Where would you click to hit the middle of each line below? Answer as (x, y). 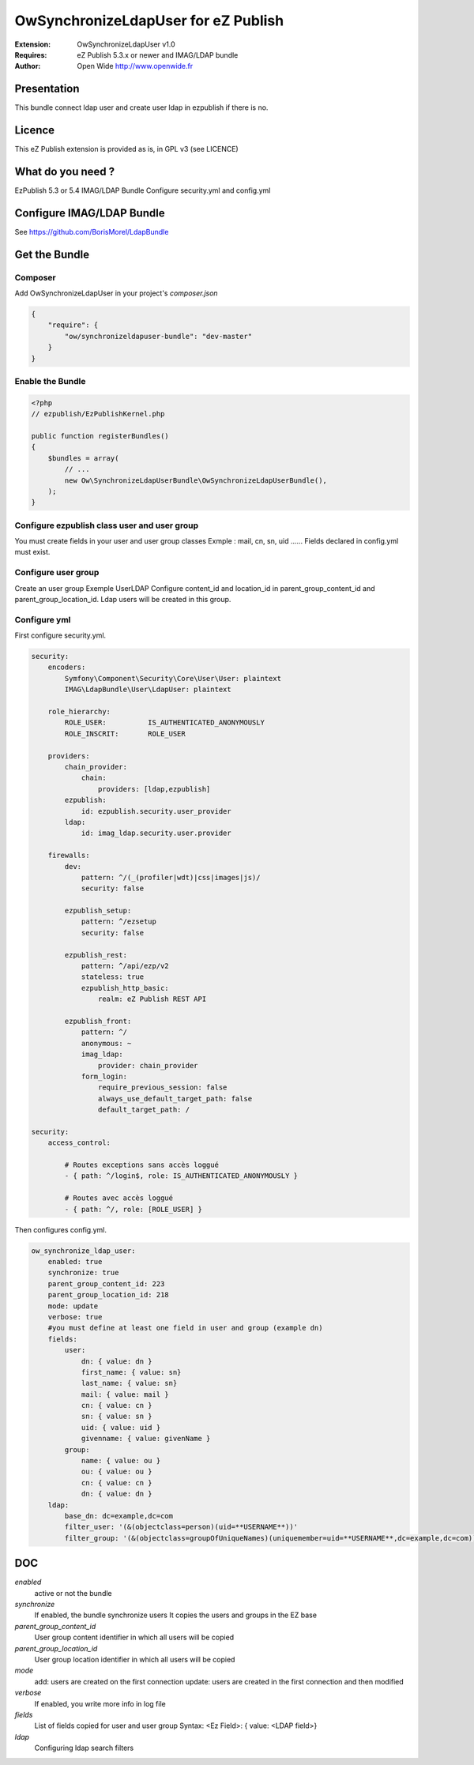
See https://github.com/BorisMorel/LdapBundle (92, 231)
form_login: (104, 1076)
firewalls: (69, 856)
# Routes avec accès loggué (119, 1198)
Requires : (31, 55)
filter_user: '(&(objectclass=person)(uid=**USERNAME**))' (181, 1527)
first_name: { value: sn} (131, 1372)
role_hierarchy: (79, 712)
